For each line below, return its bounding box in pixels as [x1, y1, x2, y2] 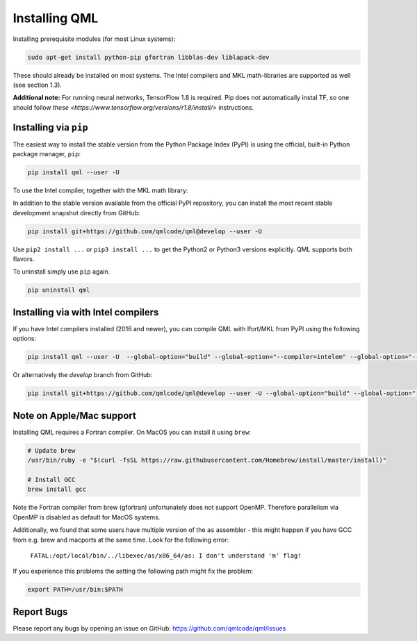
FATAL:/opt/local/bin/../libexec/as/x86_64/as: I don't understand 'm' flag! [30, 551, 302, 559]
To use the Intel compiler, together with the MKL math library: [13, 186, 188, 194]
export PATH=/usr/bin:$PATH [27, 585, 123, 594]
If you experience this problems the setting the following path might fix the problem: [13, 567, 254, 576]
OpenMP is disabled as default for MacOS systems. [13, 513, 161, 521]
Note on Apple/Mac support [13, 410, 137, 422]
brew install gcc [27, 485, 87, 493]
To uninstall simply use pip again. [13, 267, 111, 276]
